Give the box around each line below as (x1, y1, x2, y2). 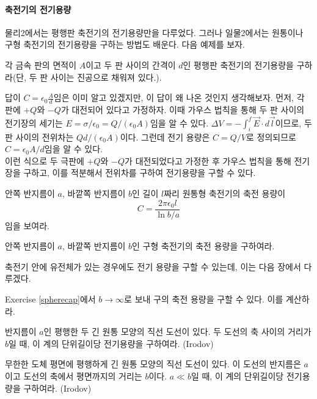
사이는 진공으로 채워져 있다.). (50, 70, 162, 83)
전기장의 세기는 (5, 116, 63, 129)
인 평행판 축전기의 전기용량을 (183, 58, 294, 71)
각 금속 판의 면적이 (5, 58, 77, 71)
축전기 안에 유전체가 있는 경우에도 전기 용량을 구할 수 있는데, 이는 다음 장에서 (5, 260, 301, 273)
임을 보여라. (5, 219, 49, 232)
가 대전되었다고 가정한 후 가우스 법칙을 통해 (125, 154, 291, 167)
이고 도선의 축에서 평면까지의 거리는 (5, 369, 142, 382)
